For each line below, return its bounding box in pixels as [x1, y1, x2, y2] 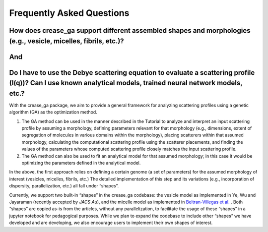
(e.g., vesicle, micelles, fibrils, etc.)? [9, 37, 124, 45]
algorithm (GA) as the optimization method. [9, 109, 98, 115]
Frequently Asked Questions [9, 7, 130, 18]
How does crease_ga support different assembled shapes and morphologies [9, 26, 251, 35]
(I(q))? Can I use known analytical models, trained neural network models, [9, 79, 243, 87]
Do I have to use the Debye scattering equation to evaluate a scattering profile [9, 68, 255, 77]
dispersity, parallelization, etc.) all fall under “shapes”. [9, 183, 119, 189]
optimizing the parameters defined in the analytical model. [21, 160, 141, 166]
